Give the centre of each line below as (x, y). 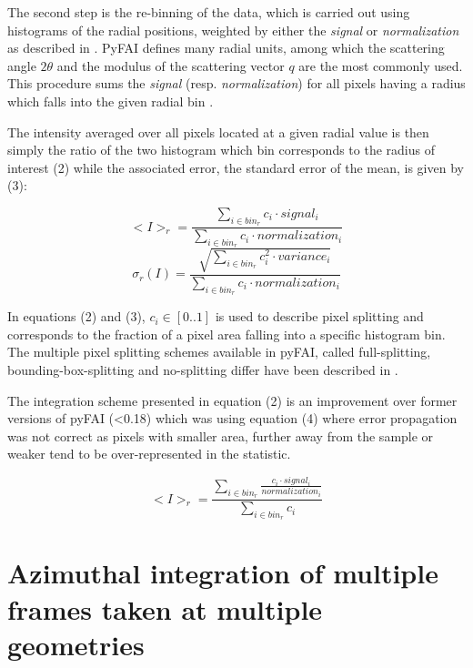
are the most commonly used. (381, 65)
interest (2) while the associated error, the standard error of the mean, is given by (236, 167)
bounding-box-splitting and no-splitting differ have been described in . (203, 369)
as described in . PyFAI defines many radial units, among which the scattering (226, 48)
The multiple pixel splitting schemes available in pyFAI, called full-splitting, (219, 352)
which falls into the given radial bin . (111, 101)
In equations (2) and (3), (76, 316)
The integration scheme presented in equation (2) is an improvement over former (232, 400)
